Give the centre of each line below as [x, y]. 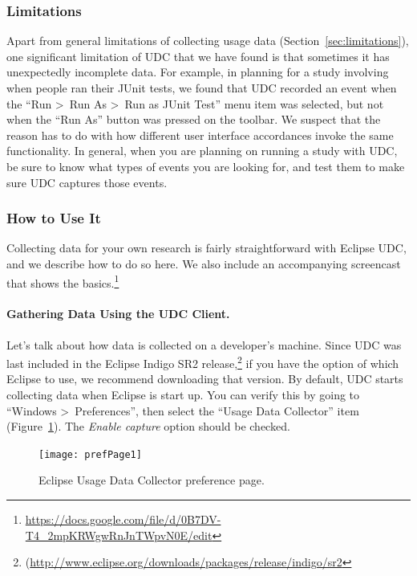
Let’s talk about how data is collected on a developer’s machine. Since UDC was [204, 344]
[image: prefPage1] [90, 454]
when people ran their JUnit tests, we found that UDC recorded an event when [202, 88]
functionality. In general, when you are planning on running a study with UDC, [202, 151]
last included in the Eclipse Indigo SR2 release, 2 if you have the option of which [203, 362]
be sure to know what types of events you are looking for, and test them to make [206, 166]
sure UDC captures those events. [87, 182]
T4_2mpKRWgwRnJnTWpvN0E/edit [119, 535]
